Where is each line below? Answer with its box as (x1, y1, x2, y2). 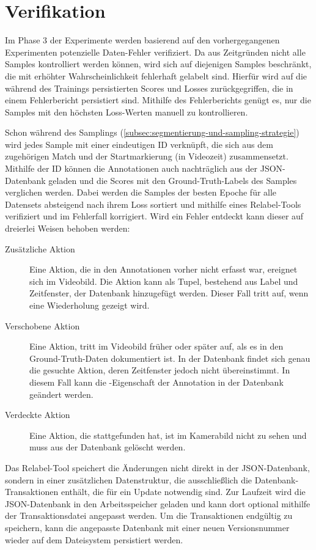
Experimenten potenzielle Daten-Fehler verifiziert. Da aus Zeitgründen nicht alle (5, 45, 306, 58)
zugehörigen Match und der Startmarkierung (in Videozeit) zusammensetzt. (5, 150, 288, 163)
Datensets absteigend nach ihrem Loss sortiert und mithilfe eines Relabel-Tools (5, 197, 301, 210)
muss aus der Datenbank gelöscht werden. (29, 441, 186, 453)
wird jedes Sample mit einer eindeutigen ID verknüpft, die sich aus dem (5, 137, 273, 150)
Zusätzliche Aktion (5, 242, 75, 255)
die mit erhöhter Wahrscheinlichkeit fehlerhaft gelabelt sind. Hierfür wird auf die (5, 69, 307, 82)
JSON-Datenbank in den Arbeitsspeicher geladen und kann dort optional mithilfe (5, 497, 310, 510)
